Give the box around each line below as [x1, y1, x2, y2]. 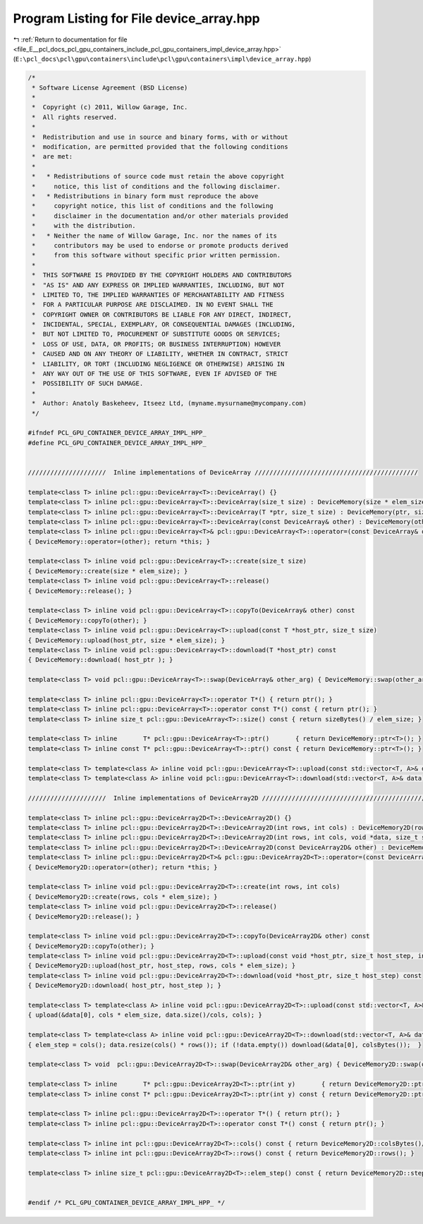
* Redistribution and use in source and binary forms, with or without [32, 133, 288, 141]
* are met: [32, 152, 73, 161]
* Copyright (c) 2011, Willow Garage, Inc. [32, 103, 188, 111]
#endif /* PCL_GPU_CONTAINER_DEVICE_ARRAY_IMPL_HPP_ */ [27, 1199, 226, 1206]
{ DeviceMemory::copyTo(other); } [27, 616, 147, 624]
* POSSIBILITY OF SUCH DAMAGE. [32, 379, 144, 388]
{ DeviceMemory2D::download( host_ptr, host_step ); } [27, 981, 221, 990]
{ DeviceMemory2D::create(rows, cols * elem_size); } [27, 893, 218, 900]
